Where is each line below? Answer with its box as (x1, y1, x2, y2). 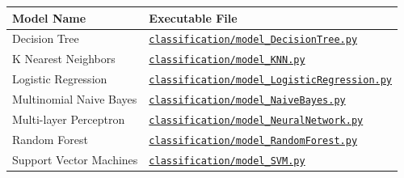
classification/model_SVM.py (149, 155, 305, 167)
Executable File (149, 9, 238, 26)
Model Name (12, 9, 86, 26)
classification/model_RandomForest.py (149, 134, 358, 146)
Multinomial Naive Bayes (12, 91, 137, 108)
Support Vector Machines (12, 150, 138, 167)
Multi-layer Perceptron (12, 111, 125, 127)
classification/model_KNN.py (149, 54, 305, 66)
